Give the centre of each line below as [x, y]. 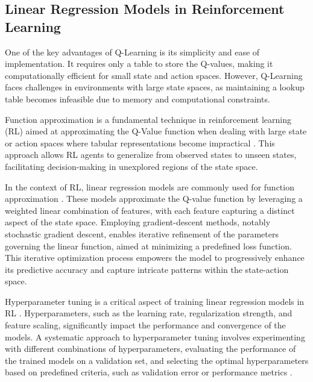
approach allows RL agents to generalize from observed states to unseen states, [151, 155]
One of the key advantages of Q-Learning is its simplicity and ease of [132, 52]
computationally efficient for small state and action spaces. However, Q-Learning [154, 75]
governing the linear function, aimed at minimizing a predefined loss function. [148, 246]
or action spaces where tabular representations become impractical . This [140, 142]
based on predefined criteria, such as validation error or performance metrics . [149, 372]
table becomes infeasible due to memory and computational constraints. [138, 99]
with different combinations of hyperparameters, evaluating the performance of [150, 349]
